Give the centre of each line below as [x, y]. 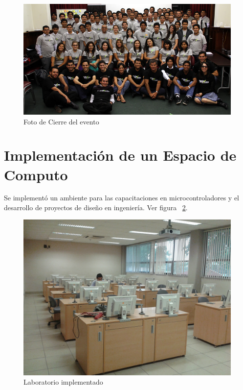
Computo [36, 174]
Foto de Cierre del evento [61, 121]
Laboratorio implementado [63, 382]
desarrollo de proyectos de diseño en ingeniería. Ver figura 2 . [96, 207]
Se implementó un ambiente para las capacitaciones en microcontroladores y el [122, 198]
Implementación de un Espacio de [120, 155]
